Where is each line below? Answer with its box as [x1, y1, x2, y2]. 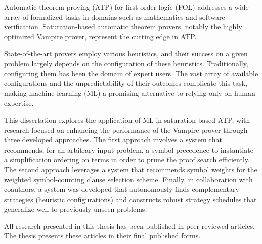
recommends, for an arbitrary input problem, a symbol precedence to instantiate [4, 144, 253, 155]
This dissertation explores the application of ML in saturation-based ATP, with [4, 114, 250, 125]
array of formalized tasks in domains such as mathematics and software [4, 11, 225, 22]
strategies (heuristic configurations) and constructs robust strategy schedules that [4, 193, 257, 204]
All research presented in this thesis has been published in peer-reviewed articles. [4, 220, 255, 231]
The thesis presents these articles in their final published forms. [4, 230, 201, 241]
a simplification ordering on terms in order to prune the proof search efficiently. [4, 154, 250, 165]
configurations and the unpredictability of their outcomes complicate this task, [4, 78, 248, 88]
